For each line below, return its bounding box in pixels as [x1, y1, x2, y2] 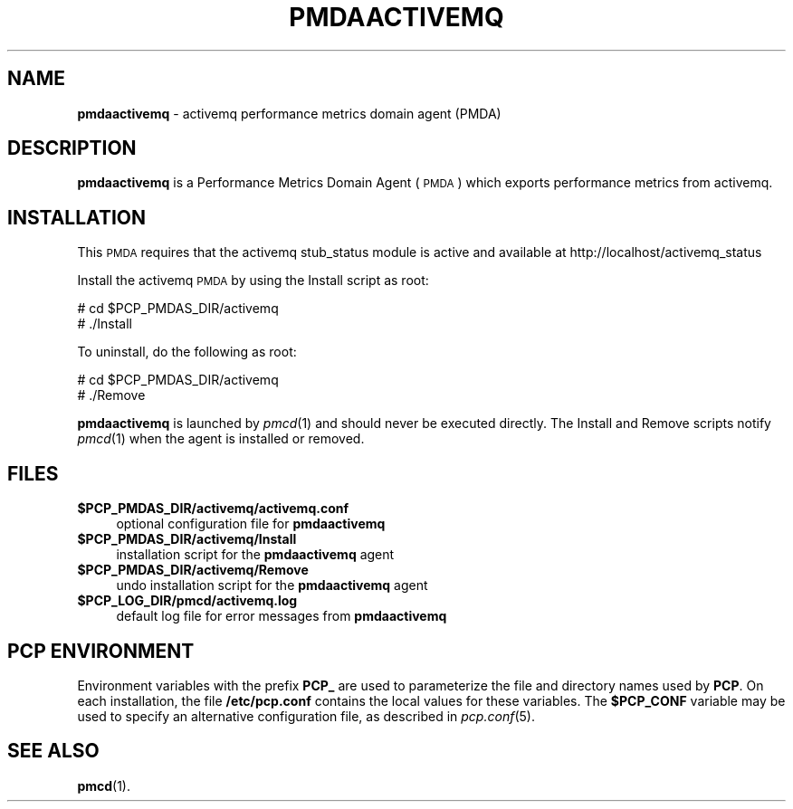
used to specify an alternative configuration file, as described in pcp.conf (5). [77, 708, 535, 724]
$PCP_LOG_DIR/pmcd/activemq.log [77, 593, 298, 609]
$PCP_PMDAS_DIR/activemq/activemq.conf [77, 500, 349, 517]
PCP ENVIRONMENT [7, 639, 195, 662]
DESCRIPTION [7, 137, 137, 160]
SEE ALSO [7, 739, 100, 763]
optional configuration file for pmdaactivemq [116, 516, 386, 532]
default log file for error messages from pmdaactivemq [116, 608, 447, 624]
